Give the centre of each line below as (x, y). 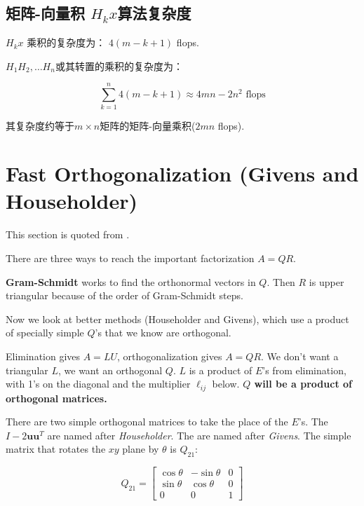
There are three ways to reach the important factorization (130, 258)
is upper (326, 281)
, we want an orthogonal (110, 370)
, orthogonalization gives (170, 356)
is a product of (221, 370)
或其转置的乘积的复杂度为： (119, 66)
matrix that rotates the (56, 449)
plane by (141, 449)
